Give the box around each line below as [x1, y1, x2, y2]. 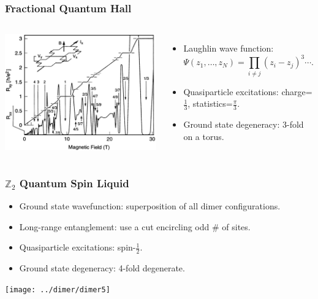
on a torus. [183, 130, 224, 142]
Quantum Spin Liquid [19, 175, 129, 190]
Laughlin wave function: [183, 42, 274, 55]
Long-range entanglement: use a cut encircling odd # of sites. [19, 220, 251, 233]
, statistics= [187, 97, 233, 110]
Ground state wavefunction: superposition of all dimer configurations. [19, 200, 281, 212]
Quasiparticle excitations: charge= [183, 85, 312, 98]
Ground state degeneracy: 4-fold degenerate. [19, 262, 185, 274]
